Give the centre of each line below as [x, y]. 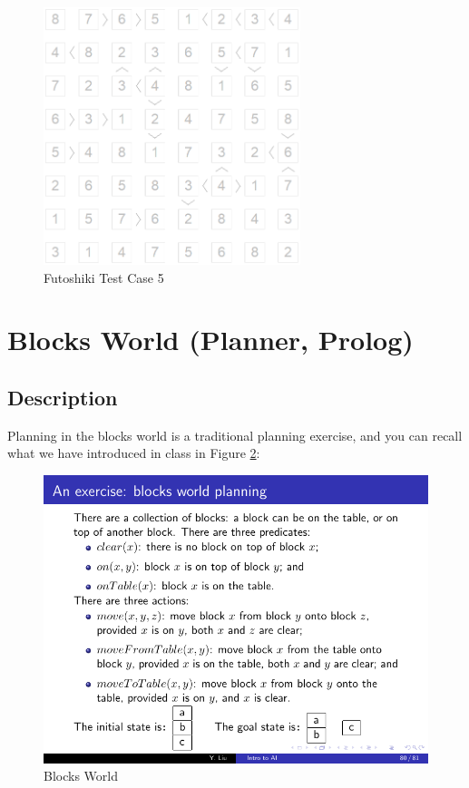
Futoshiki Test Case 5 [104, 277]
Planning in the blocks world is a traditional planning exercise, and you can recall [235, 435]
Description [63, 397]
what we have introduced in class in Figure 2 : [134, 453]
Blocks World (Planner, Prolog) [210, 340]
